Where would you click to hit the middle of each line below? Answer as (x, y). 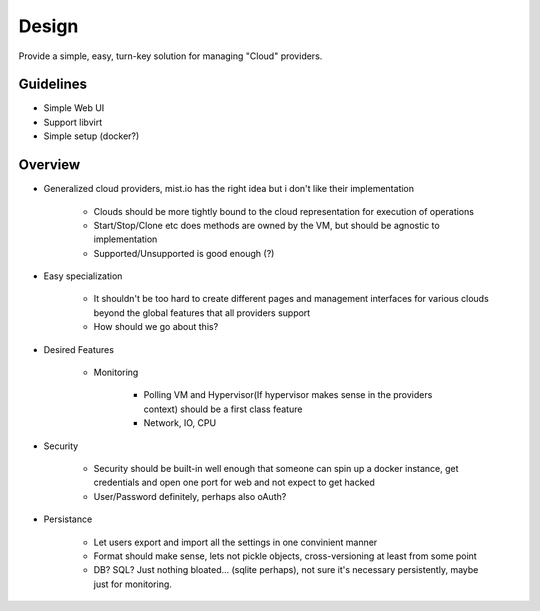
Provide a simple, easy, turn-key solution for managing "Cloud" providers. (170, 56)
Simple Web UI (74, 108)
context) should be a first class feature (223, 409)
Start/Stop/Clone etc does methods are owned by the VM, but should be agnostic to (266, 225)
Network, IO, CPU (180, 423)
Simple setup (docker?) (91, 136)
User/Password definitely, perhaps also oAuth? (190, 496)
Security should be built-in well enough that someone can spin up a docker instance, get (276, 468)
